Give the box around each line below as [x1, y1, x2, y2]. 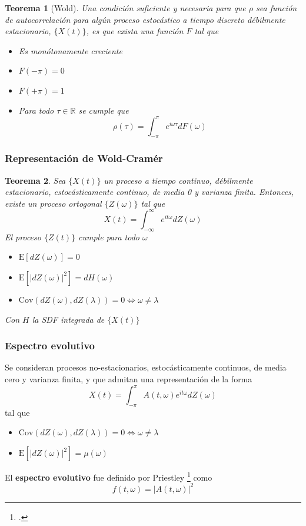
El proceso [5, 230, 41, 243]
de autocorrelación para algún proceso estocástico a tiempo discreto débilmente [5, 13, 285, 25]
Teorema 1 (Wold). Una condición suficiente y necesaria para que [5, 2, 246, 14]
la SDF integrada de [32, 313, 105, 325]
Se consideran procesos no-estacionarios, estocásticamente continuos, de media [5, 361, 287, 373]
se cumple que [78, 104, 129, 116]
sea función [256, 2, 297, 14]
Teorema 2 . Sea [5, 174, 66, 186]
